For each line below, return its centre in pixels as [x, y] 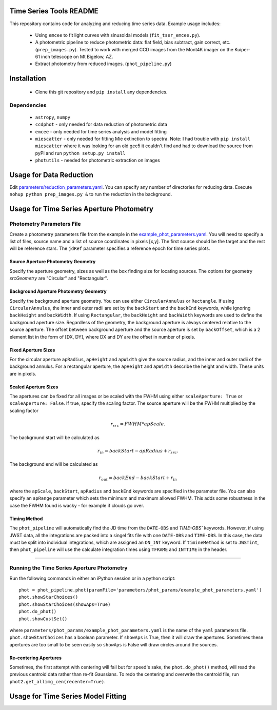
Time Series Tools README [54, 11]
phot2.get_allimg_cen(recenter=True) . [58, 681]
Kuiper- [242, 49]
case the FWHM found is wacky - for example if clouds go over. [77, 505]
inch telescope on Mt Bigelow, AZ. [77, 57]
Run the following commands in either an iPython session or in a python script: [92, 578]
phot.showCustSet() [43, 619]
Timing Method [26, 519]
